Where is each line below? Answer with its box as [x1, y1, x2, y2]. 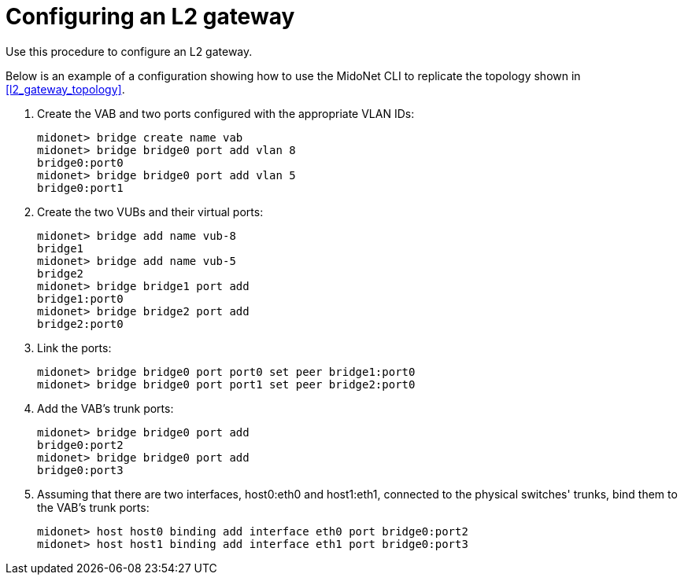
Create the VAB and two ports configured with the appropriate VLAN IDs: [37, 106, 415, 120]
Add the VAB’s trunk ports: [37, 401, 174, 415]
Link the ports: [37, 340, 112, 355]
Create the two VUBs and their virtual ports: [37, 204, 264, 219]
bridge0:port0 [37, 156, 124, 169]
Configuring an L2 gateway [6, 3, 295, 30]
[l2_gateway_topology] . [6, 82, 125, 96]
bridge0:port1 [37, 181, 124, 194]
